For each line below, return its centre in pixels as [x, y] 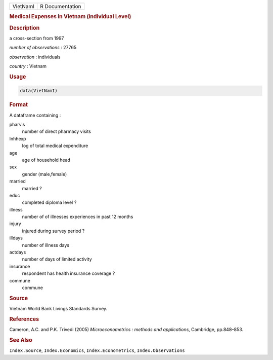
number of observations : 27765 [43, 48]
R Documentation [61, 6]
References [24, 319]
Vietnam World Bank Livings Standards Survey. [58, 309]
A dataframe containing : [35, 115]
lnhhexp [18, 138]
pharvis [17, 124]
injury [15, 224]
